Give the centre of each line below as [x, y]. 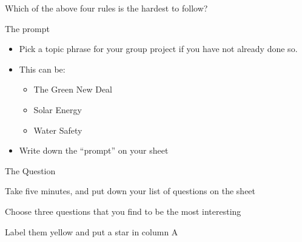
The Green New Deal [73, 89]
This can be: [42, 69]
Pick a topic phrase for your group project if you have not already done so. [158, 49]
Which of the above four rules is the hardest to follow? [106, 8]
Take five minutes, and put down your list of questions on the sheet [130, 191]
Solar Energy [58, 109]
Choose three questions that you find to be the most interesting [123, 211]
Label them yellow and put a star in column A [92, 231]
